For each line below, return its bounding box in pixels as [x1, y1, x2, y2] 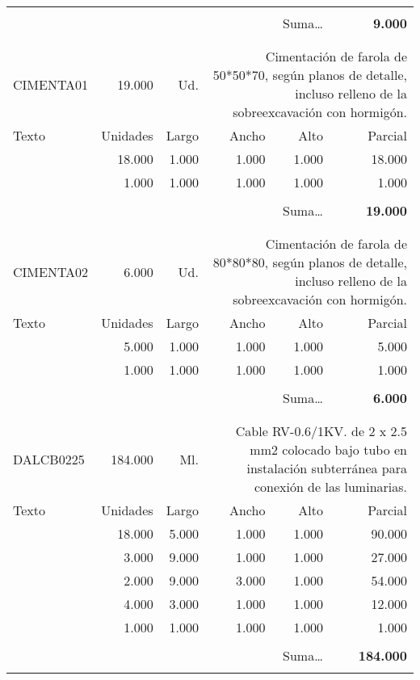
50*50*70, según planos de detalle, [212, 65, 407, 84]
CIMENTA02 [13, 262, 89, 281]
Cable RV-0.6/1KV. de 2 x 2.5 [235, 422, 407, 440]
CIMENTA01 [13, 74, 89, 94]
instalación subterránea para [246, 459, 407, 477]
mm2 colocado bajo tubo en [250, 440, 407, 459]
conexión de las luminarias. [254, 477, 407, 496]
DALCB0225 [13, 449, 85, 468]
